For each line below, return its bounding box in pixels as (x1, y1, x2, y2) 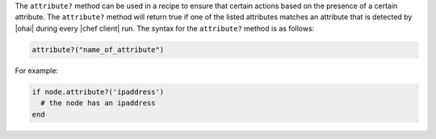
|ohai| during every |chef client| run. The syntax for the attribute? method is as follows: (15, 23, 315, 33)
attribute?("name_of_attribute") (31, 45, 165, 54)
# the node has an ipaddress (40, 99, 157, 108)
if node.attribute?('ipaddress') (31, 87, 165, 96)
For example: (15, 65, 59, 76)
